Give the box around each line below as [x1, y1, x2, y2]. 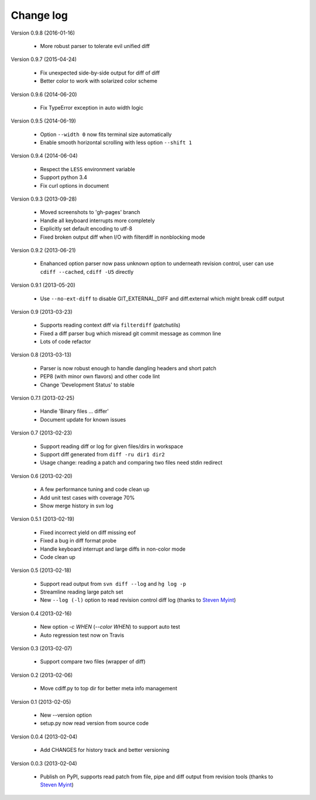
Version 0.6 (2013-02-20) [11, 472, 73, 479]
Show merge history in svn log [40, 502, 114, 509]
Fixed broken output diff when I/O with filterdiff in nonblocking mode [40, 233, 205, 240]
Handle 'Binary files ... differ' [40, 408, 109, 415]
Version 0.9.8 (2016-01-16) [11, 29, 75, 36]
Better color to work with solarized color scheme [40, 77, 157, 84]
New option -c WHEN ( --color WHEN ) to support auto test [40, 623, 181, 630]
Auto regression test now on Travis [40, 631, 125, 639]
